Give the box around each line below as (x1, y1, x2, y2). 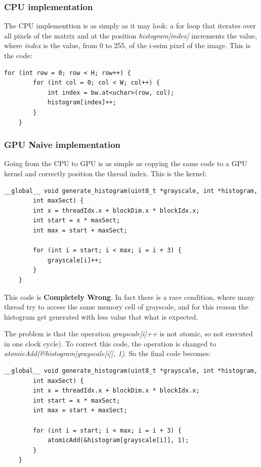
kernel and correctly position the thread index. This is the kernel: (4, 168, 207, 178)
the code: (4, 50, 32, 60)
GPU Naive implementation (4, 138, 121, 151)
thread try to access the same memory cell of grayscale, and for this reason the (4, 301, 248, 312)
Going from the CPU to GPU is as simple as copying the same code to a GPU (4, 158, 247, 169)
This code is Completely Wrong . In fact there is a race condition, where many (4, 291, 255, 302)
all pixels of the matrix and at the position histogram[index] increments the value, (4, 30, 257, 41)
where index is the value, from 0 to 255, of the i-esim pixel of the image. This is (4, 40, 251, 51)
